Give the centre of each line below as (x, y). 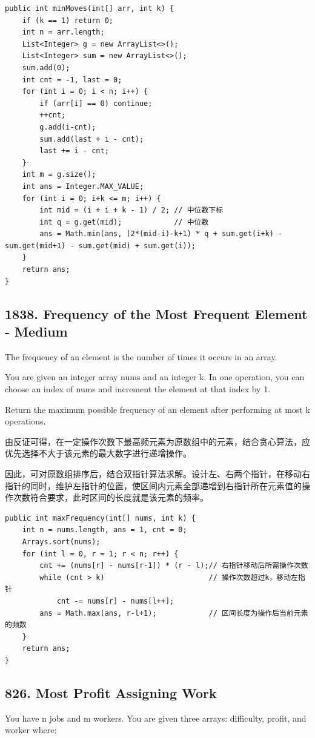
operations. (25, 421)
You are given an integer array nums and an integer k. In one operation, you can (155, 377)
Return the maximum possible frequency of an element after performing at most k (157, 409)
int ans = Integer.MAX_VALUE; (83, 186)
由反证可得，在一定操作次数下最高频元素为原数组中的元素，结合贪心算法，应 (157, 441)
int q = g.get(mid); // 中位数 (124, 222)
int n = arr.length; (63, 32)
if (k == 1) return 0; (68, 20)
